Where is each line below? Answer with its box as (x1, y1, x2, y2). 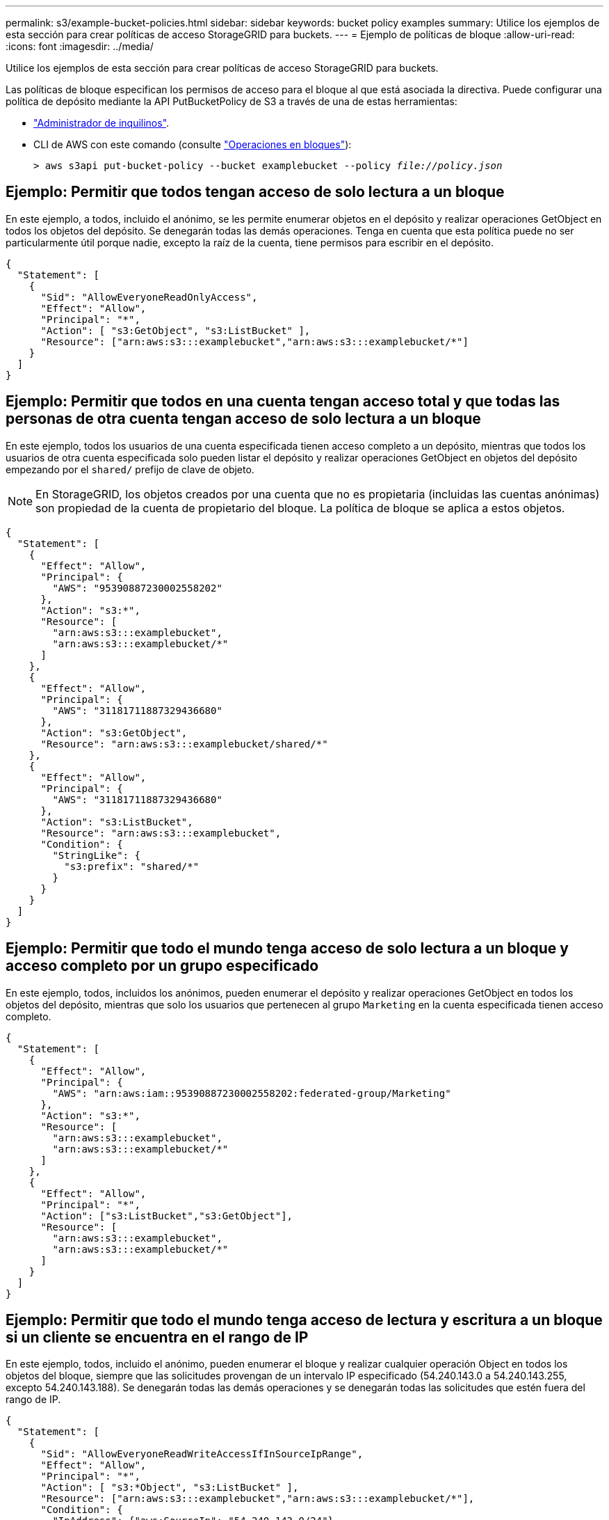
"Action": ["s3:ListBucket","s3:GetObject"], (40, 1210, 293, 1221)
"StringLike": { (52, 849, 140, 861)
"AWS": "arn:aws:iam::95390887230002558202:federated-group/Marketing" (52, 1087, 451, 1099)
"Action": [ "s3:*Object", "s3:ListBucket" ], (40, 1482, 299, 1494)
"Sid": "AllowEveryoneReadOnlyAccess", (40, 291, 258, 303)
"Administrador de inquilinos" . (33, 117, 170, 129)
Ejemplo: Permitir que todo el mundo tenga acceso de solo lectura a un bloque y (6, 940, 569, 958)
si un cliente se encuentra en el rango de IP (6, 1328, 309, 1346)
